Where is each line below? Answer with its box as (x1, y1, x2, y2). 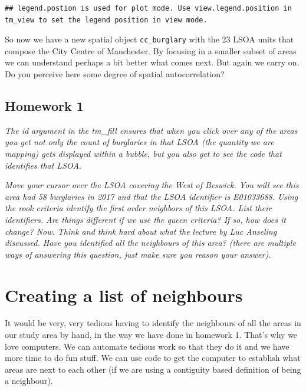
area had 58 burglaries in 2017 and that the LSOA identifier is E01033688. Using (5, 190, 298, 202)
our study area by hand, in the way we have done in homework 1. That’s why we (5, 328, 298, 341)
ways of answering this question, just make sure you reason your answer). (5, 248, 271, 260)
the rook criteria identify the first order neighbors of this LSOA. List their (5, 202, 272, 214)
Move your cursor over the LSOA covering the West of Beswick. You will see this (5, 179, 299, 191)
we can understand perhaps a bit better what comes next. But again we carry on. (5, 56, 300, 68)
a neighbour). (5, 374, 53, 387)
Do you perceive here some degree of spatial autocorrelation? (5, 68, 225, 80)
